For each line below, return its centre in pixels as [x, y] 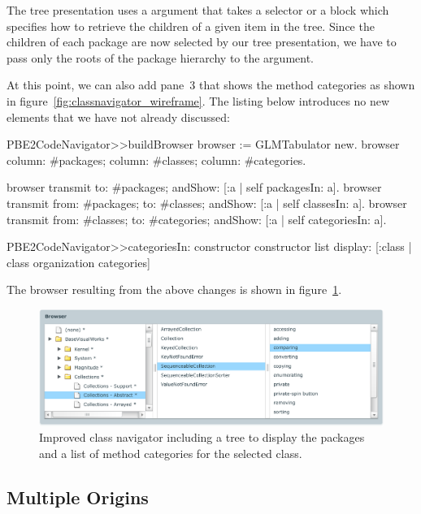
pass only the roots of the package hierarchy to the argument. [160, 57]
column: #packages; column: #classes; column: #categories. [156, 160]
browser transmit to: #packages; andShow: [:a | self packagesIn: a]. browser [194, 187]
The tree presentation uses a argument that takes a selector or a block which [198, 10]
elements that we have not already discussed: [118, 117]
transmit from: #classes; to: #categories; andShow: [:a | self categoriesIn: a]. [197, 219]
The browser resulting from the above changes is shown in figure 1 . [174, 289]
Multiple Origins [78, 497]
